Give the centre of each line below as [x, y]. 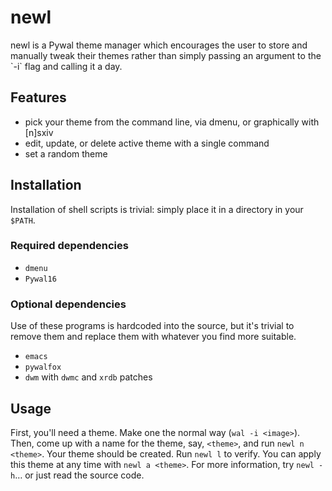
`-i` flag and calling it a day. [66, 66]
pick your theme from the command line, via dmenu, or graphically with [172, 122]
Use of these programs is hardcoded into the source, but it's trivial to [152, 326]
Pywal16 [40, 279]
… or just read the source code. [79, 475]
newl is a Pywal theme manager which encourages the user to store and [159, 45]
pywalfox [43, 367]
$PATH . [23, 220]
